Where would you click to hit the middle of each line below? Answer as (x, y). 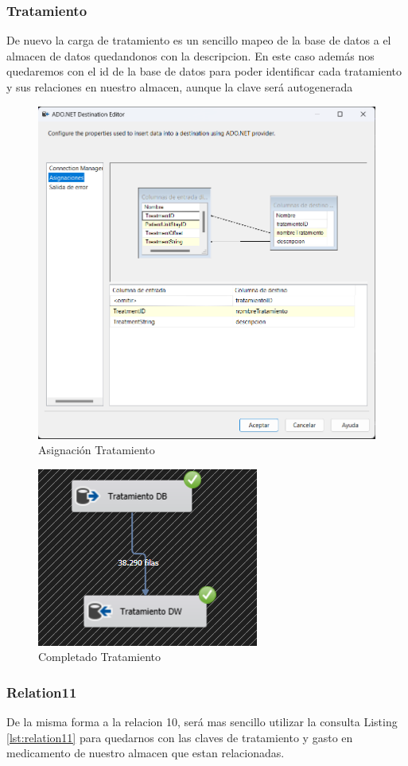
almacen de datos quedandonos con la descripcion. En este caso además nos (190, 55)
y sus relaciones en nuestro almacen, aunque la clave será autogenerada (180, 87)
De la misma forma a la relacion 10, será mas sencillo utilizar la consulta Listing (202, 722)
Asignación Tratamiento (97, 450)
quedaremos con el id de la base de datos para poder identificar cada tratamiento (204, 71)
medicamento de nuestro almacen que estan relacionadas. (146, 753)
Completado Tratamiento (100, 657)
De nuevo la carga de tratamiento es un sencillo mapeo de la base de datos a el (199, 40)
